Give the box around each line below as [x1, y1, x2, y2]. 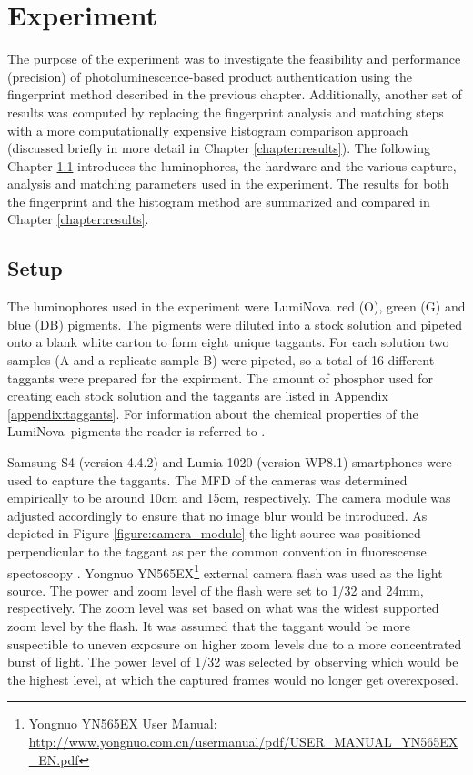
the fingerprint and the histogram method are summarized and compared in [7, 191, 430, 210]
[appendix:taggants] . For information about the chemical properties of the [7, 403, 418, 423]
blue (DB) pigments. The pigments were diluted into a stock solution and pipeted [7, 314, 463, 333]
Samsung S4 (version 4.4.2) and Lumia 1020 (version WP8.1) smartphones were [7, 453, 452, 472]
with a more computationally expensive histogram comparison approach [7, 120, 408, 139]
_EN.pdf [28, 750, 79, 769]
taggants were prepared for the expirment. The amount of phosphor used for [7, 368, 433, 387]
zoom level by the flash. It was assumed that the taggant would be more [7, 617, 410, 636]
